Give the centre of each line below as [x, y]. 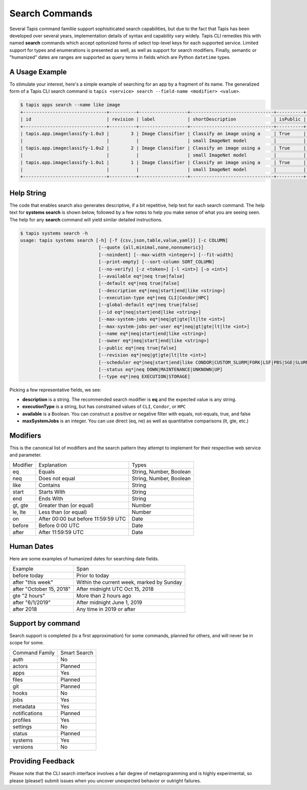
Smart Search [77, 653]
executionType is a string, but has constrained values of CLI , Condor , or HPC [104, 407]
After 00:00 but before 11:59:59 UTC [82, 519]
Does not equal [57, 478]
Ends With [51, 498]
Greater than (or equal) [66, 505]
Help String [28, 193]
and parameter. [26, 455]
